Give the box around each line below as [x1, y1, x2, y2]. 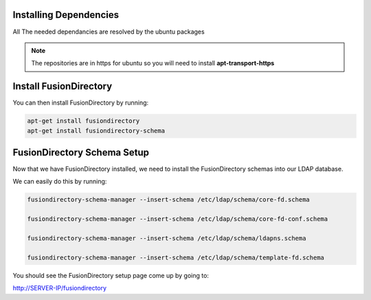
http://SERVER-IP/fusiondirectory [12, 284, 106, 292]
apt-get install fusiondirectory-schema [27, 127, 165, 134]
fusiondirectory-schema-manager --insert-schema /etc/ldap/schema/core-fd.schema [27, 196, 311, 204]
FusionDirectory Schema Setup [12, 147, 149, 158]
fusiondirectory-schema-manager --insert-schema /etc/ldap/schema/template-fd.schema [27, 253, 324, 261]
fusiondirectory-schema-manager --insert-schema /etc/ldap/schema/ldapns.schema [27, 235, 306, 242]
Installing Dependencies [12, 9, 120, 21]
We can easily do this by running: [12, 178, 107, 186]
